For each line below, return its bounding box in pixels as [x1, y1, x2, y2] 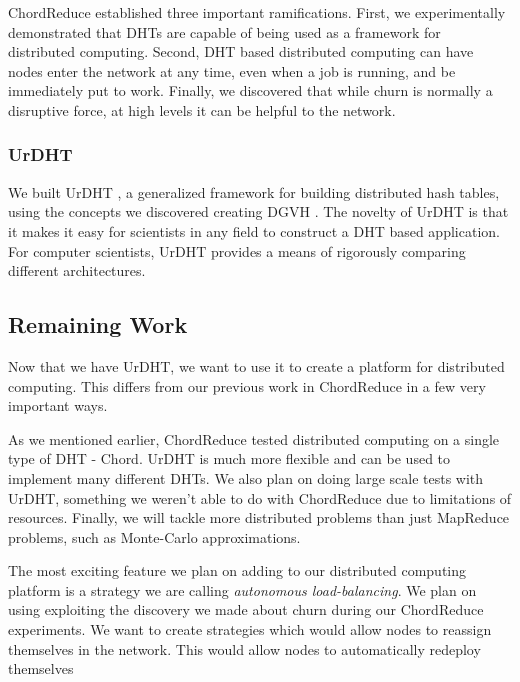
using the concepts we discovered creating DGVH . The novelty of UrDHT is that [8, 201, 509, 222]
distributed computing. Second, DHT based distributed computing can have [8, 41, 474, 62]
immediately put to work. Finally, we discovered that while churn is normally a [8, 80, 493, 101]
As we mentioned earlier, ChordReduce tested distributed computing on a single [8, 428, 500, 449]
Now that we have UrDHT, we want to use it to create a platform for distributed [8, 355, 505, 376]
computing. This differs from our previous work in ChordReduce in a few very [8, 375, 486, 396]
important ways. [8, 395, 108, 416]
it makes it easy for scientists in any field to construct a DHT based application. [8, 220, 500, 241]
